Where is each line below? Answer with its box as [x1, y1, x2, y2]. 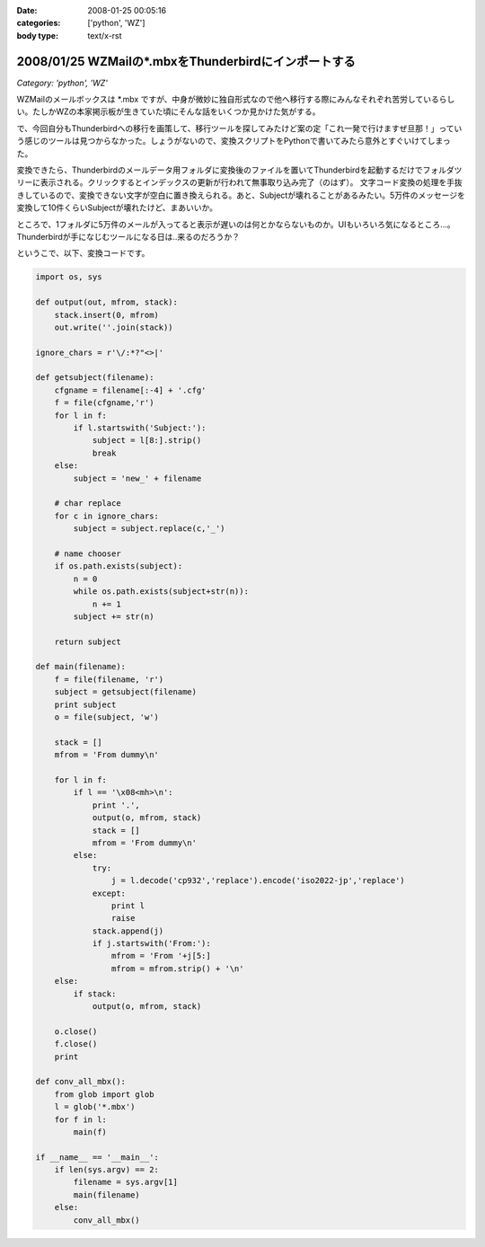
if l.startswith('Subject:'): [73, 423, 207, 433]
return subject [54, 636, 121, 647]
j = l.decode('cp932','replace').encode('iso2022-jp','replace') [110, 876, 406, 886]
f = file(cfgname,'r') [54, 398, 154, 408]
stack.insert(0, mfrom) [54, 310, 159, 320]
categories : [16, 18, 61, 29]
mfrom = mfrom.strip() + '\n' [110, 963, 244, 974]
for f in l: [54, 1114, 108, 1125]
